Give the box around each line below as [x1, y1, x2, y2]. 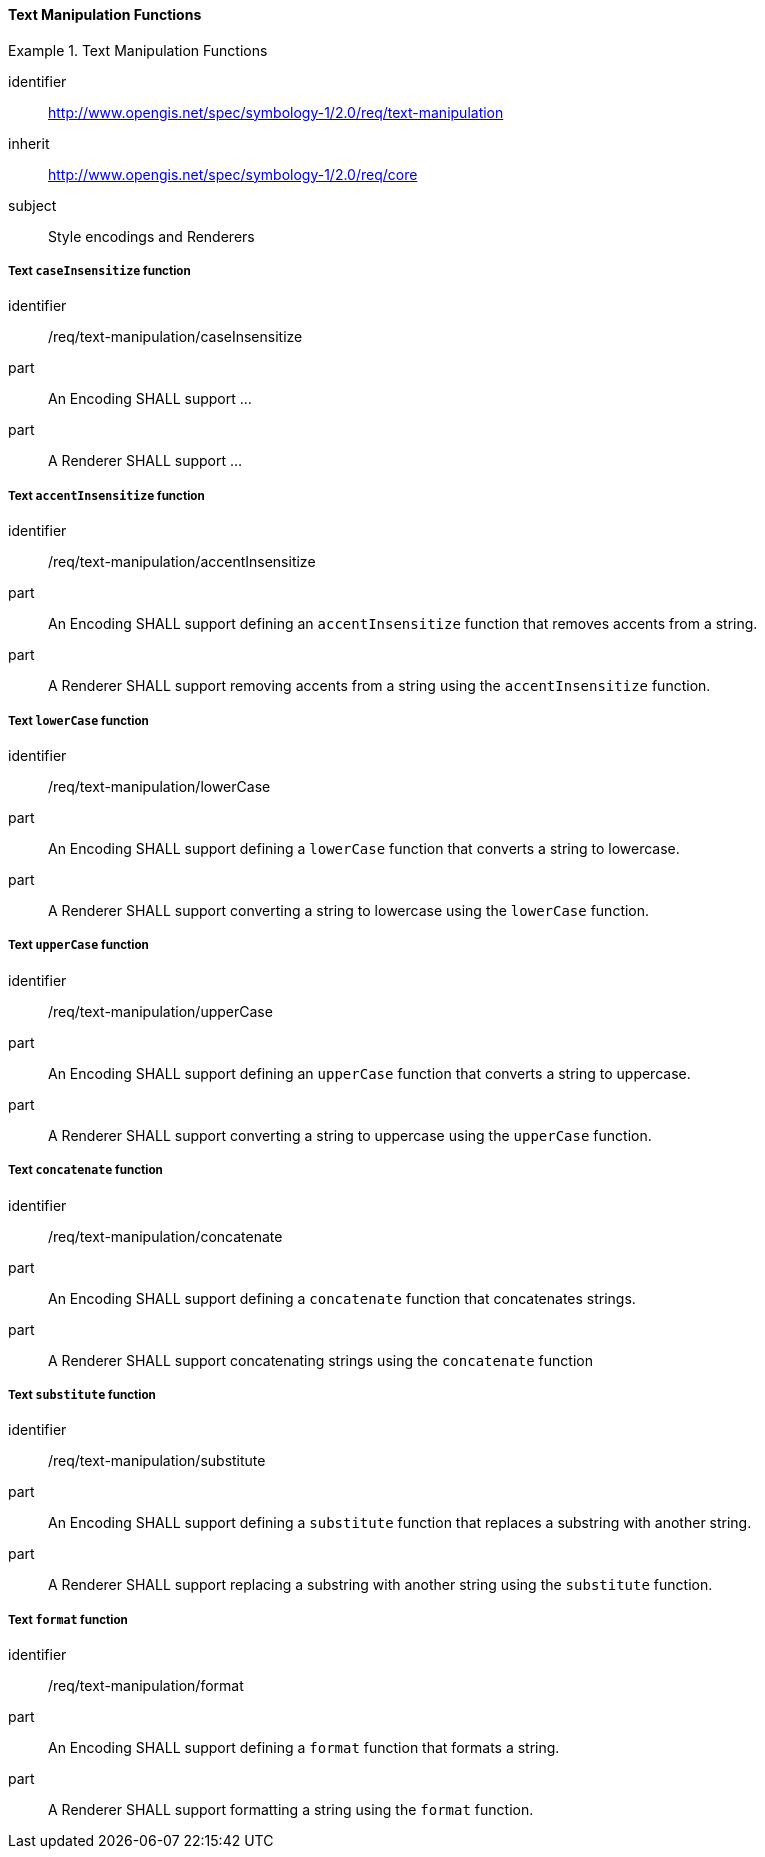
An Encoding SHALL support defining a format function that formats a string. [48, 1739, 560, 1757]
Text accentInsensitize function [8, 488, 205, 503]
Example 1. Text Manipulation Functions [8, 41, 268, 59]
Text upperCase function [8, 938, 149, 953]
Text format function [8, 1612, 128, 1627]
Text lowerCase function [8, 713, 149, 728]
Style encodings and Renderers [48, 227, 255, 245]
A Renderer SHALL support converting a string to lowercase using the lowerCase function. [48, 901, 650, 919]
